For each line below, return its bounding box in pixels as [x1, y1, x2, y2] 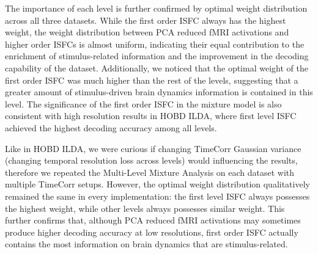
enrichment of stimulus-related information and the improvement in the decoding [5, 49, 309, 62]
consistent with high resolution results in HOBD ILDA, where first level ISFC [5, 109, 297, 122]
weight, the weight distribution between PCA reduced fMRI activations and [5, 26, 289, 38]
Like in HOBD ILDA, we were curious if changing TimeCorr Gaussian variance [5, 142, 301, 154]
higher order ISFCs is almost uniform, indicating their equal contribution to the [5, 37, 305, 50]
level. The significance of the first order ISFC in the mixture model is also [5, 97, 282, 110]
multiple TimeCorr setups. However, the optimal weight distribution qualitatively [5, 178, 310, 191]
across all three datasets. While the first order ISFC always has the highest [5, 13, 286, 26]
